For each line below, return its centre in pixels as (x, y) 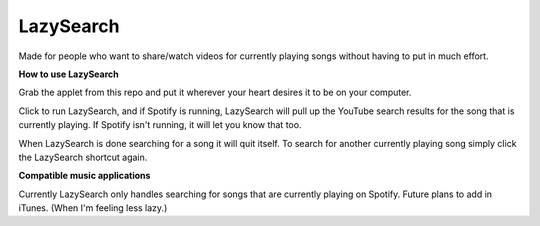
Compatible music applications (84, 176)
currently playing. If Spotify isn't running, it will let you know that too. (160, 125)
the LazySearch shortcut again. (83, 157)
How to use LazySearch (68, 74)
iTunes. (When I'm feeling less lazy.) (93, 208)
